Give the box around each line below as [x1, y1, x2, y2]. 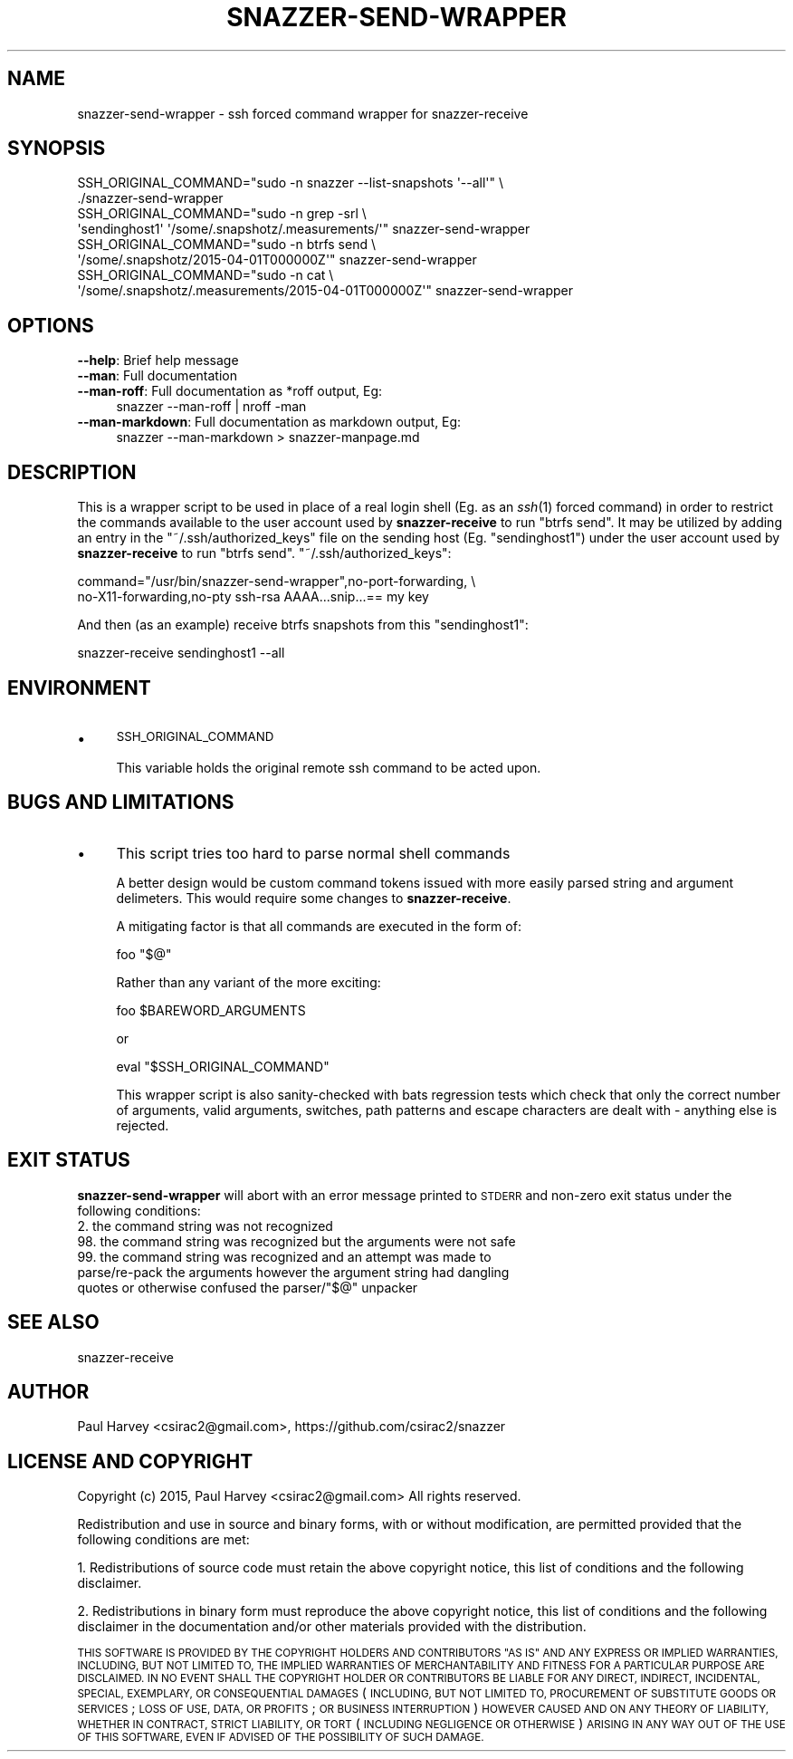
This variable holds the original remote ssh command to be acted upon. [116, 759, 541, 775]
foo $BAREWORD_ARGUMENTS [116, 1002, 306, 1018]
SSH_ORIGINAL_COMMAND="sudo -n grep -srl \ [77, 206, 367, 222]
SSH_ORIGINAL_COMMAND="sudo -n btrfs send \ [77, 236, 376, 253]
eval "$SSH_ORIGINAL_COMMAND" [116, 1058, 330, 1074]
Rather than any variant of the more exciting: [116, 974, 381, 990]
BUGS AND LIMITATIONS [7, 791, 234, 814]
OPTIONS [7, 313, 94, 337]
